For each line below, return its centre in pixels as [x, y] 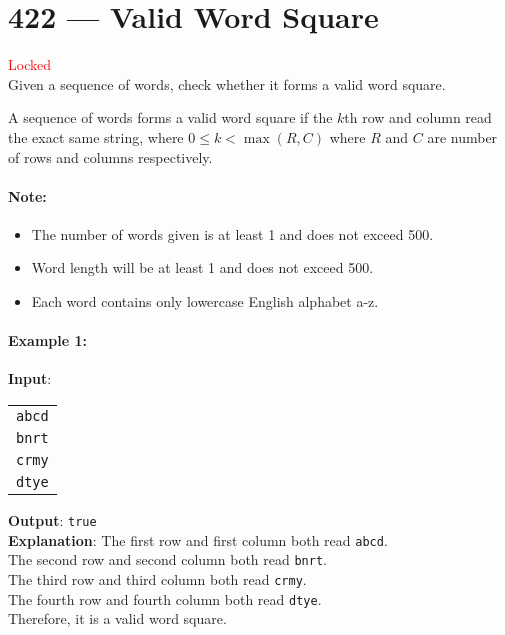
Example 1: [47, 340]
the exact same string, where [96, 136]
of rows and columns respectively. [110, 156]
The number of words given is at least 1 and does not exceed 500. [232, 233]
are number [462, 136]
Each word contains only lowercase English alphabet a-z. [205, 301]
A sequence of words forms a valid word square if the [170, 117]
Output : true [52, 520]
